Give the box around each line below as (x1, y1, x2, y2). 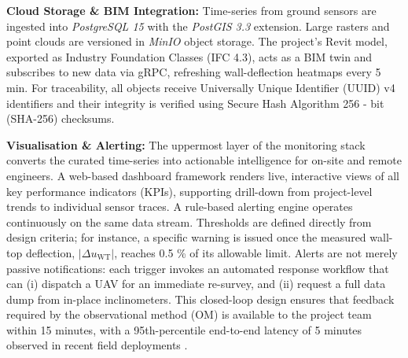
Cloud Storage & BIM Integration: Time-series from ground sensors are (6, 2, 377, 18)
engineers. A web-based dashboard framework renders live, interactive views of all (6, 167, 399, 183)
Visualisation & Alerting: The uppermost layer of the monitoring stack (6, 136, 366, 153)
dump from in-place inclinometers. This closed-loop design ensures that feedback (6, 290, 395, 307)
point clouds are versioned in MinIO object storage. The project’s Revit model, (6, 33, 388, 50)
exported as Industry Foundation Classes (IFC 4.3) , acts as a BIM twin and (6, 48, 373, 65)
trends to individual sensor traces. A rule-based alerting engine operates (6, 198, 353, 215)
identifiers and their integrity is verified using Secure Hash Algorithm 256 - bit (6, 94, 384, 111)
